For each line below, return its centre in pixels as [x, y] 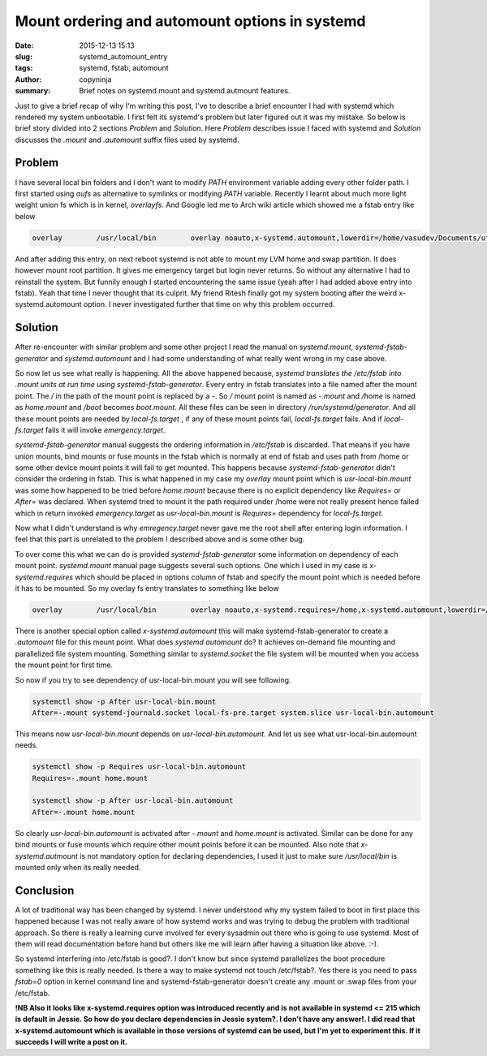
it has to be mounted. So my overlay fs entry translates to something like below [147, 588]
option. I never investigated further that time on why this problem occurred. [209, 304]
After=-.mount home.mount [84, 812]
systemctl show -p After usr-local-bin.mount [124, 701]
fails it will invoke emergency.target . [105, 429]
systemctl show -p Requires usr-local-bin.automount [139, 767]
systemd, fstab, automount [124, 68]
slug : [24, 56]
